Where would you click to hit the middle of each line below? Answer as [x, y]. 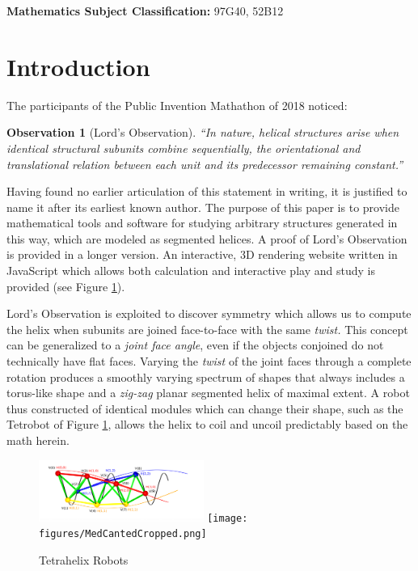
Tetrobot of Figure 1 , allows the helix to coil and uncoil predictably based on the [207, 424]
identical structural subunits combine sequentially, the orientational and [184, 148]
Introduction [78, 66]
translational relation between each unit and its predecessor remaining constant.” [205, 164]
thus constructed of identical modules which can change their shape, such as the [205, 408]
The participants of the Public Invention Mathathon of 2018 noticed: [177, 105]
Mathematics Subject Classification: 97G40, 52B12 [145, 11]
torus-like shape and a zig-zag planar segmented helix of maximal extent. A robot [208, 393]
